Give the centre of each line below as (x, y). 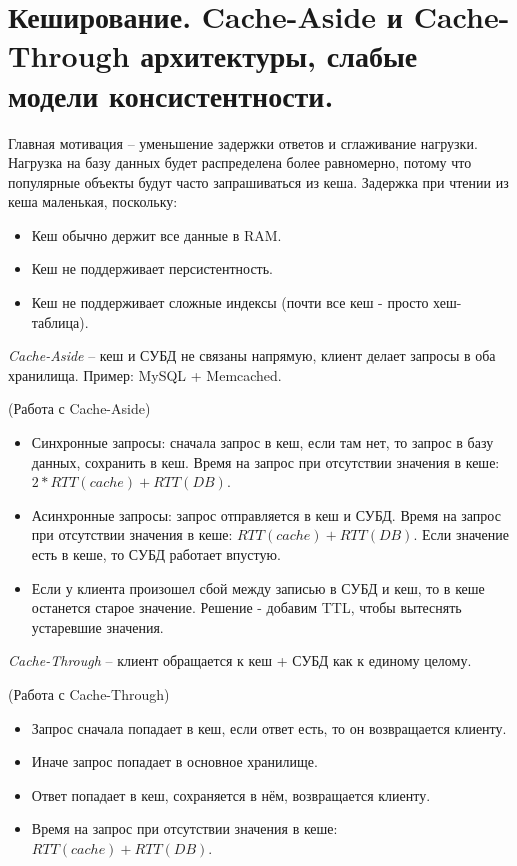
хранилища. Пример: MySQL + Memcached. (145, 374)
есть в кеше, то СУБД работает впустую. (156, 554)
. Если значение (461, 534)
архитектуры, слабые (279, 55)
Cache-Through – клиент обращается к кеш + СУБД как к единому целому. (240, 660)
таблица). (60, 321)
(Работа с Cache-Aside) (79, 408)
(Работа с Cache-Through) (89, 693)
